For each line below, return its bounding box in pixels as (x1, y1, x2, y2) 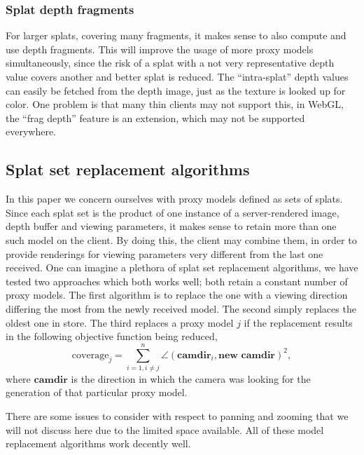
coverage (71, 350, 109, 360)
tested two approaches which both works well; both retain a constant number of (6, 273, 348, 288)
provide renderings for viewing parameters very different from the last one (6, 246, 323, 261)
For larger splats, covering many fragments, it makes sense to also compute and (6, 28, 346, 43)
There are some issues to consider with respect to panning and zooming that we (6, 409, 349, 423)
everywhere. (6, 124, 57, 139)
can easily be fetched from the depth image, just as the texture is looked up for (6, 83, 346, 97)
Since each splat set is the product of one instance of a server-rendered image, (6, 205, 339, 219)
